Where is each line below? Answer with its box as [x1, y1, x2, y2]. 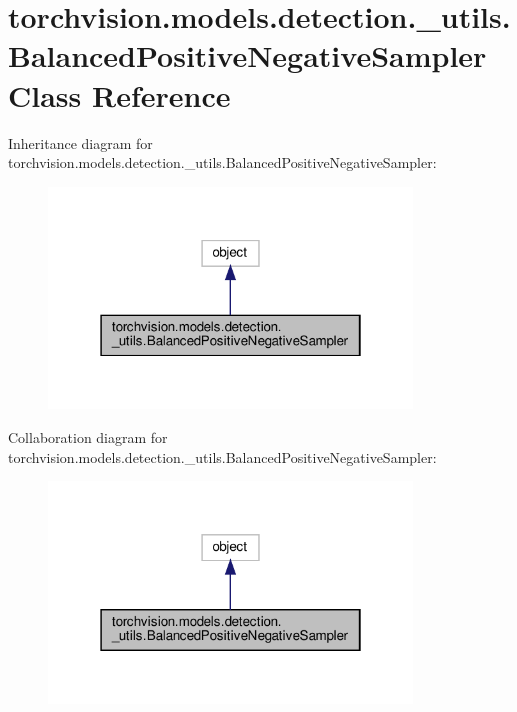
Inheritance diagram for [8, 132, 153, 153]
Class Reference [8, 74, 231, 115]
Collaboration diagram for [8, 426, 168, 447]
